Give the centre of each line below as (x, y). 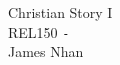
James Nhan (46, 51)
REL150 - (39, 31)
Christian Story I (60, 12)
